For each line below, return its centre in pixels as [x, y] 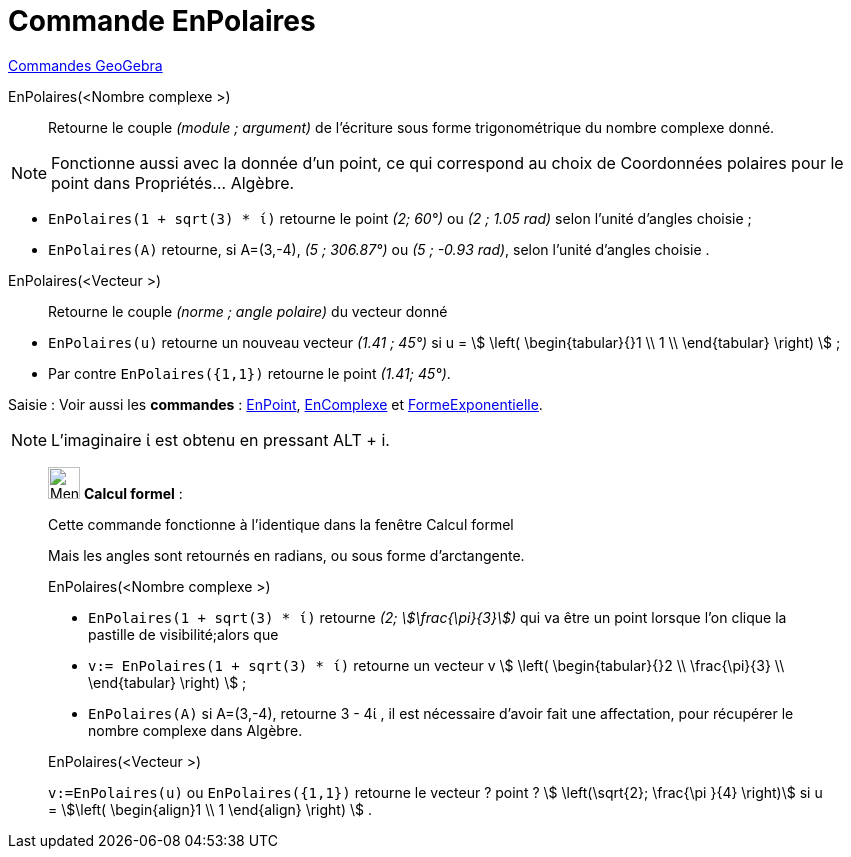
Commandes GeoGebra [85, 65]
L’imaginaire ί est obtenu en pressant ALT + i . [220, 439]
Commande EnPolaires [162, 21]
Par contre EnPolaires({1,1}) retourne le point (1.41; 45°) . [249, 373]
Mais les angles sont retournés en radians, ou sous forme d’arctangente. [286, 555]
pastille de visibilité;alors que [183, 634]
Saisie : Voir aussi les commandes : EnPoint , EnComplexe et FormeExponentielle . [275, 404]
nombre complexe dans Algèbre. [195, 730]
